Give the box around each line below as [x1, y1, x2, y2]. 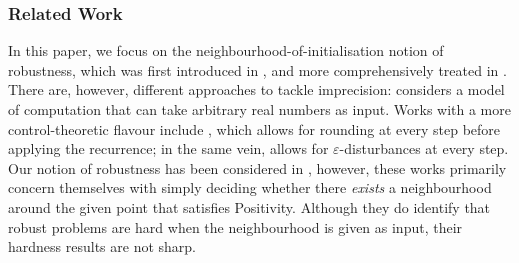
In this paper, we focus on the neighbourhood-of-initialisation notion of [8, 40, 444, 61]
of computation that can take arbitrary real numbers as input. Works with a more [8, 99, 511, 119]
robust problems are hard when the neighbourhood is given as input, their [8, 216, 463, 237]
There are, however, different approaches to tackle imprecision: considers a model [8, 79, 505, 100]
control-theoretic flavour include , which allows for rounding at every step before [8, 118, 501, 139]
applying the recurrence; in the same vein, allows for [8, 138, 329, 159]
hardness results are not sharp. [8, 236, 196, 257]
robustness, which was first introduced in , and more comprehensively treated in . [8, 59, 507, 80]
